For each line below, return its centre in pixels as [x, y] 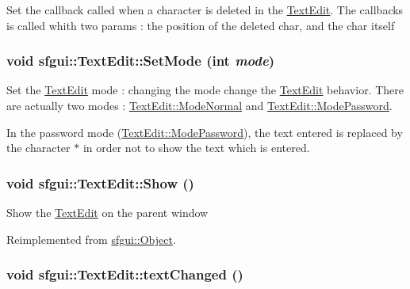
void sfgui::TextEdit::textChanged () [125, 274]
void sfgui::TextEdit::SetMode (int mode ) [141, 61]
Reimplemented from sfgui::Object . [91, 239]
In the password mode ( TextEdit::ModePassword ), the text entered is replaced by [205, 132]
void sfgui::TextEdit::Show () [100, 183]
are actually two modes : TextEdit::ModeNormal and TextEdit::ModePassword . [199, 105]
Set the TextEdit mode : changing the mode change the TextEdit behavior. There [205, 90]
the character [38, 148]
